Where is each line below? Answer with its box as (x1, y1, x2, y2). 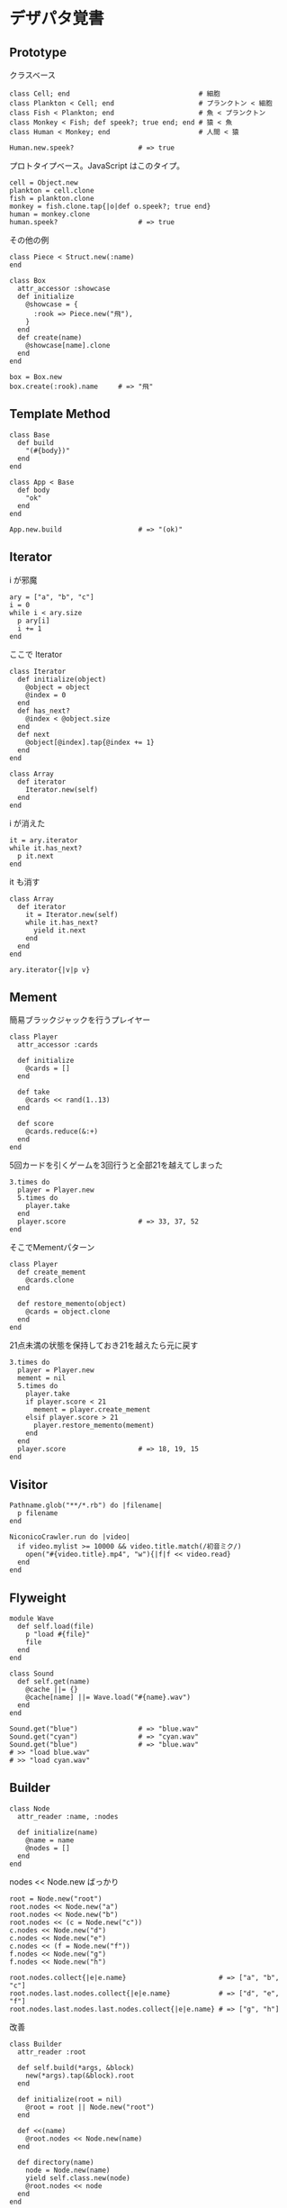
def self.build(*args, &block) (17, 2063, 135, 2072)
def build (17, 438, 54, 447)
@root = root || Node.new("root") (25, 2103, 155, 2112)
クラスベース (9, 69, 57, 80)
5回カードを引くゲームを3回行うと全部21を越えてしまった (9, 1159, 223, 1171)
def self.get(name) (17, 1677, 91, 1686)
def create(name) (17, 333, 83, 342)
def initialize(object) (17, 675, 106, 684)
